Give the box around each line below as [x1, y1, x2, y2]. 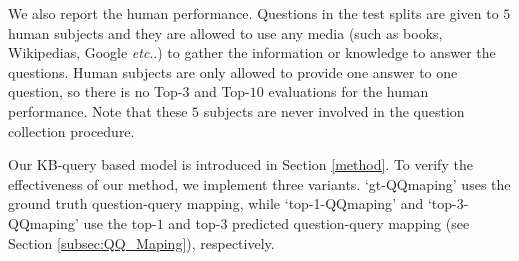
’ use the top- [74, 212, 157, 233]
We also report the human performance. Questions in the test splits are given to [8, 3, 499, 23]
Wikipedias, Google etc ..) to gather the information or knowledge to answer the [8, 42, 496, 63]
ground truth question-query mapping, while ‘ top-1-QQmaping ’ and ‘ [8, 193, 432, 214]
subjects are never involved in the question [203, 100, 465, 121]
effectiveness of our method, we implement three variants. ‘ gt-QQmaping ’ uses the [8, 173, 511, 194]
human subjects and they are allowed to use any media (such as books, [8, 22, 443, 43]
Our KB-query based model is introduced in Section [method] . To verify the [8, 154, 473, 175]
